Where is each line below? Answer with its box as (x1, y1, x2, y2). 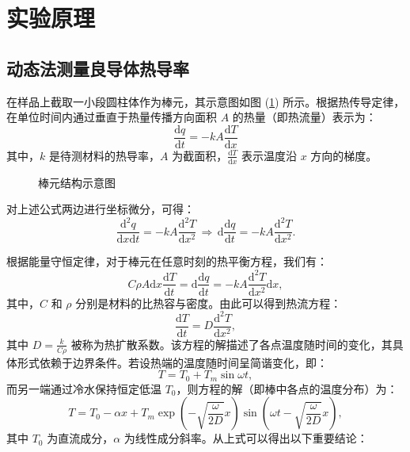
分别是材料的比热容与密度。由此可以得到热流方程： (75, 294, 342, 311)
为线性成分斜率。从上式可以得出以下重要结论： (123, 430, 368, 446)
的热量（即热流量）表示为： (232, 109, 377, 125)
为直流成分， (47, 430, 114, 446)
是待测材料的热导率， (48, 147, 160, 163)
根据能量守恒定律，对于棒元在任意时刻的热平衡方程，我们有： (6, 253, 328, 270)
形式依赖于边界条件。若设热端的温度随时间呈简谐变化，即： (17, 354, 328, 370)
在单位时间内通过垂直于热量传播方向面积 (6, 109, 217, 125)
